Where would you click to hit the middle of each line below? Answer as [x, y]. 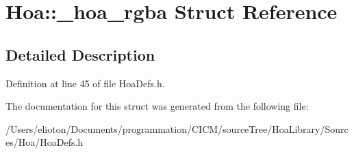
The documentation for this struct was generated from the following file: [157, 106]
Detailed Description [80, 54]
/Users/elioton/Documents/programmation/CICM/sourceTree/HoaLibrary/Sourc [177, 128]
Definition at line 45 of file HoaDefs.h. [85, 83]
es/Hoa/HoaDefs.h [45, 142]
